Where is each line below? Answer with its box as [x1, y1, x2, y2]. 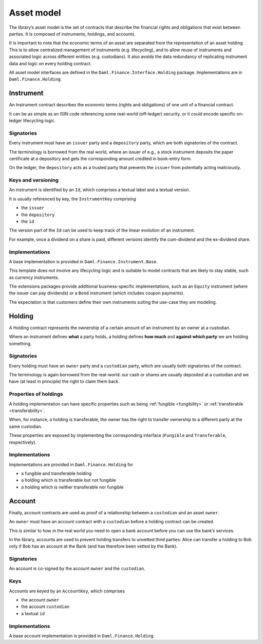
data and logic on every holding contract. [9, 60, 92, 66]
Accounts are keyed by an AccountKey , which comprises [9, 588, 125, 594]
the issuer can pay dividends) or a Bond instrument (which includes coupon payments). [9, 290, 185, 296]
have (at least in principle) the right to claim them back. [9, 378, 120, 385]
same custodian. [9, 423, 42, 429]
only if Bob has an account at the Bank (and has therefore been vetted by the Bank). [9, 544, 178, 549]
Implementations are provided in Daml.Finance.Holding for [9, 461, 133, 468]
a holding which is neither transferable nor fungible [21, 484, 124, 490]
